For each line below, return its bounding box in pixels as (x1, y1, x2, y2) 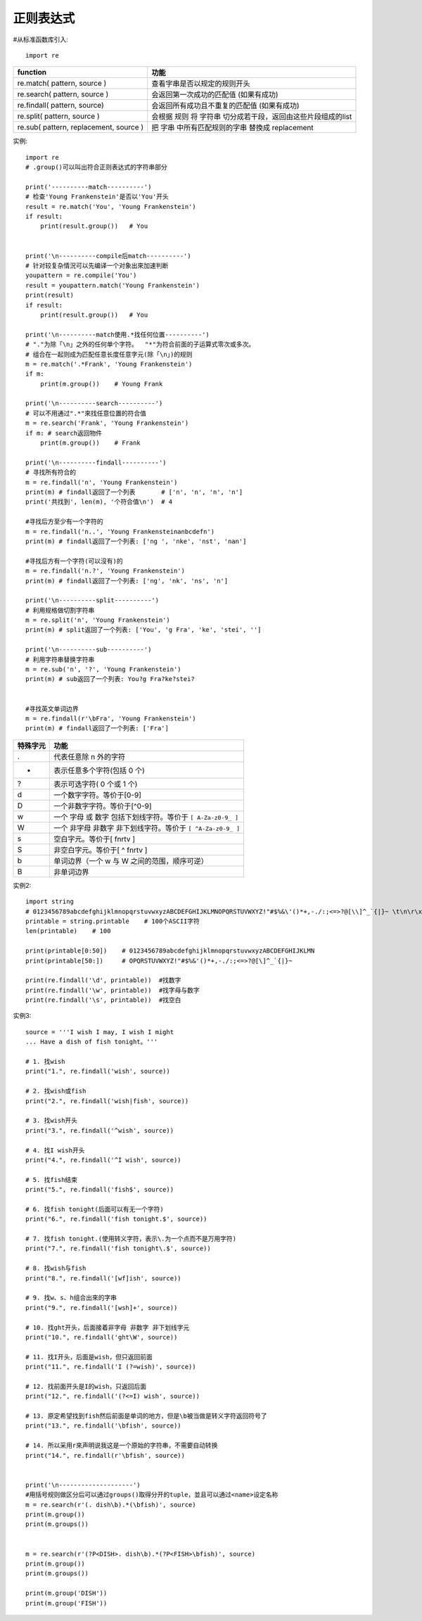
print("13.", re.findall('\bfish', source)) (25, 1422, 182, 1430)
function (17, 68, 47, 77)
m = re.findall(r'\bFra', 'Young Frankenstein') (25, 714, 196, 723)
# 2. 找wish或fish (25, 1087, 87, 1095)
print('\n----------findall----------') (25, 458, 167, 466)
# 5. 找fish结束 (25, 1176, 77, 1183)
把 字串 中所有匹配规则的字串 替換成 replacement (151, 123, 314, 133)
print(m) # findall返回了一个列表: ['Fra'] (25, 725, 169, 732)
